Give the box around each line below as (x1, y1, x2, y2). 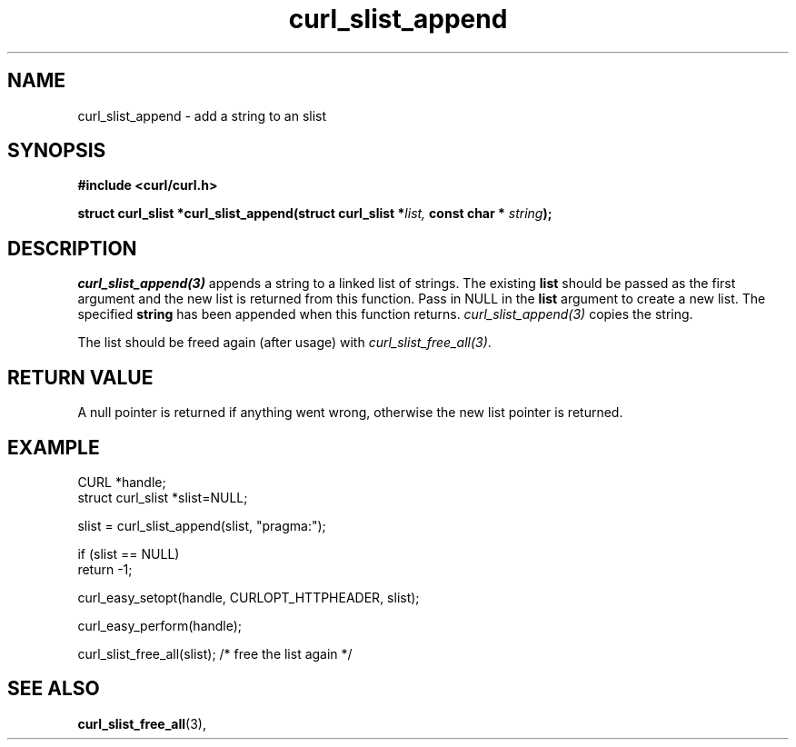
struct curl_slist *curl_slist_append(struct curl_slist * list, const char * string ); (77, 205, 552, 222)
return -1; (77, 561, 133, 577)
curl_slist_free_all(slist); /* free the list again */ (77, 645, 353, 662)
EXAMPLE (7, 435, 100, 459)
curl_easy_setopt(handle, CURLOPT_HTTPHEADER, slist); (77, 589, 420, 605)
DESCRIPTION (7, 236, 137, 260)
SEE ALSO (7, 677, 100, 701)
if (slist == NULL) (77, 545, 180, 562)
